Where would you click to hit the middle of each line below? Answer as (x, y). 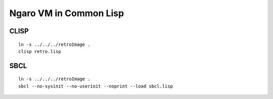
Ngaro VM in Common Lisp (67, 13)
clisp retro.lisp (40, 51)
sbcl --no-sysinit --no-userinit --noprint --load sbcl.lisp (96, 86)
